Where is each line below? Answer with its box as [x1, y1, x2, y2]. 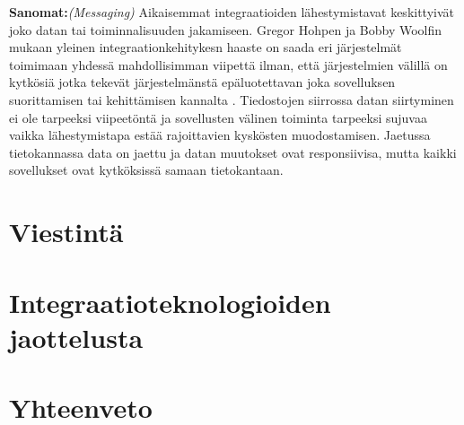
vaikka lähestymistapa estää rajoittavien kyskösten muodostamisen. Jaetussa [9, 126, 431, 144]
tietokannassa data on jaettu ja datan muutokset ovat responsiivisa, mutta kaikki [9, 143, 457, 161]
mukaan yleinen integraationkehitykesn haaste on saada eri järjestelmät [9, 38, 402, 56]
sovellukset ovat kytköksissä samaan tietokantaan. [9, 160, 284, 179]
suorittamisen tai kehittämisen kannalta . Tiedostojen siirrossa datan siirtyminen [9, 90, 454, 108]
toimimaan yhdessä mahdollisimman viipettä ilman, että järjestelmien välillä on [9, 55, 448, 74]
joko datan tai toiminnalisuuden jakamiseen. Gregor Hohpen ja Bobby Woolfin [9, 20, 442, 39]
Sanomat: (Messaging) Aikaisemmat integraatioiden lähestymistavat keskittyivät [9, 3, 455, 21]
